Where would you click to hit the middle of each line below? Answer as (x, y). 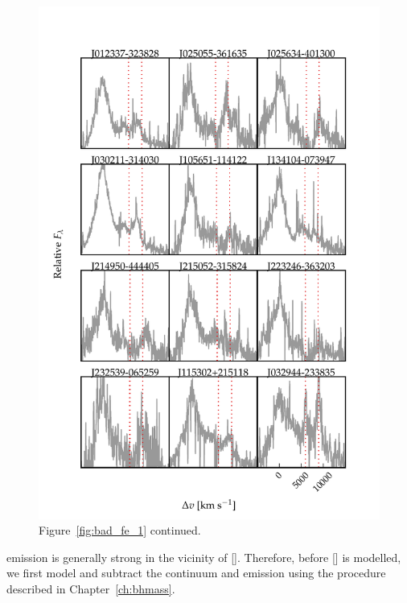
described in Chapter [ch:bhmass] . (91, 588)
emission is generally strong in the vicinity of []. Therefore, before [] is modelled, (204, 557)
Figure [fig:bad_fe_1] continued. (120, 530)
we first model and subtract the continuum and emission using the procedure (196, 573)
